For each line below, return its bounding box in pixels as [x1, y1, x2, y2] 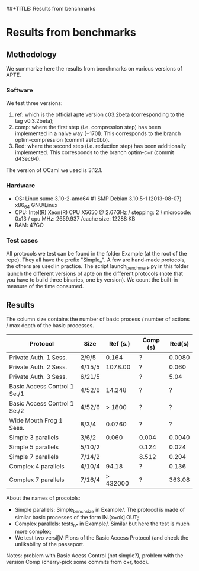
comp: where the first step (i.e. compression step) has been [14, 124, 161, 131]
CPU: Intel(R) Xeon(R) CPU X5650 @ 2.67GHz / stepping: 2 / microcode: [14, 209, 191, 216]
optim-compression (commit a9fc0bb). [14, 136, 110, 143]
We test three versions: [6, 100, 63, 107]
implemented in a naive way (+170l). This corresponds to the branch [14, 130, 181, 137]
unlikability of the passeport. [14, 540, 85, 547]
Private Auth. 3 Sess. [9, 373, 68, 381]
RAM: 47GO [14, 222, 44, 229]
